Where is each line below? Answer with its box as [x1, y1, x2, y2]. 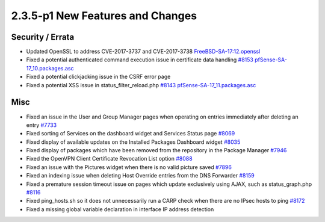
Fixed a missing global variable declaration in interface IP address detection [26, 205, 214, 213]
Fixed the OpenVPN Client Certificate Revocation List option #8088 [26, 155, 193, 162]
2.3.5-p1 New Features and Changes [11, 9, 197, 22]
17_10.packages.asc [26, 64, 75, 72]
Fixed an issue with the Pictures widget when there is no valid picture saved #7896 [26, 163, 232, 171]
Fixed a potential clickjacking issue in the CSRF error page [26, 73, 171, 81]
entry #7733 [26, 121, 57, 129]
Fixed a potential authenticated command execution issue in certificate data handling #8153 [26, 56, 254, 63]
